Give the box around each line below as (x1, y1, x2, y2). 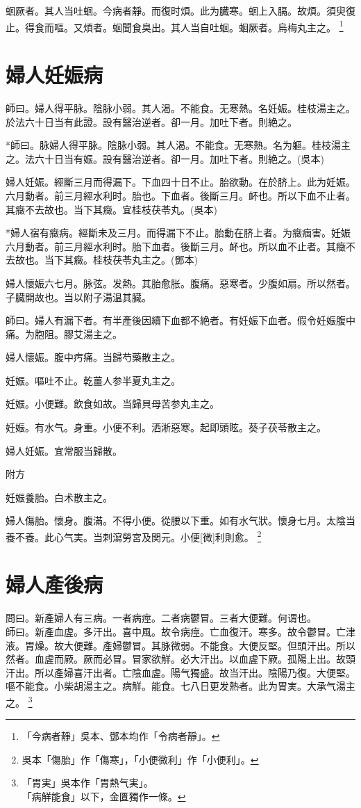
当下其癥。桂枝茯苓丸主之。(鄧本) (44, 252, 198, 267)
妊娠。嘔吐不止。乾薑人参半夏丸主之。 (6, 373, 180, 387)
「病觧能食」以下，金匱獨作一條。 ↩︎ (22, 789, 186, 803)
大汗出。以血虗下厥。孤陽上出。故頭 (190, 652, 355, 666)
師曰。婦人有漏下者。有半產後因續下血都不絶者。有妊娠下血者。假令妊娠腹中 (6, 313, 355, 328)
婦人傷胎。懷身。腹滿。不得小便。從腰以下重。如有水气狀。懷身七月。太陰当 (6, 513, 355, 528)
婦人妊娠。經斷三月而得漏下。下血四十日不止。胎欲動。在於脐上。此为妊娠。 (6, 175, 355, 189)
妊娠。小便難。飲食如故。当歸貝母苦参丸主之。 (6, 396, 219, 411)
